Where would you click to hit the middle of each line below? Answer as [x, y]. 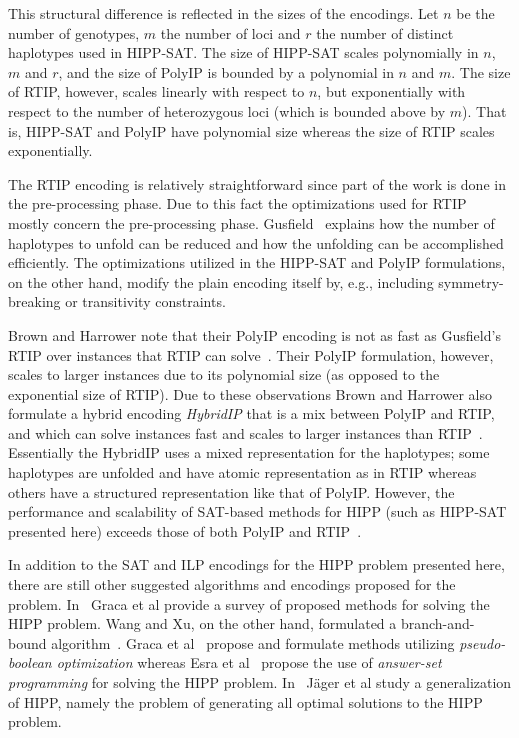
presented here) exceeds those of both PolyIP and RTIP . [185, 530]
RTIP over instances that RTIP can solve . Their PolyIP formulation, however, [251, 354]
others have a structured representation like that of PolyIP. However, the [231, 491]
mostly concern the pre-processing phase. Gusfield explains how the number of [251, 222]
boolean [30, 662]
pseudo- [482, 642]
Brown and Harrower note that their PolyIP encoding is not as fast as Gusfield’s [254, 334]
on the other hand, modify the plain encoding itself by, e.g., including [221, 281]
